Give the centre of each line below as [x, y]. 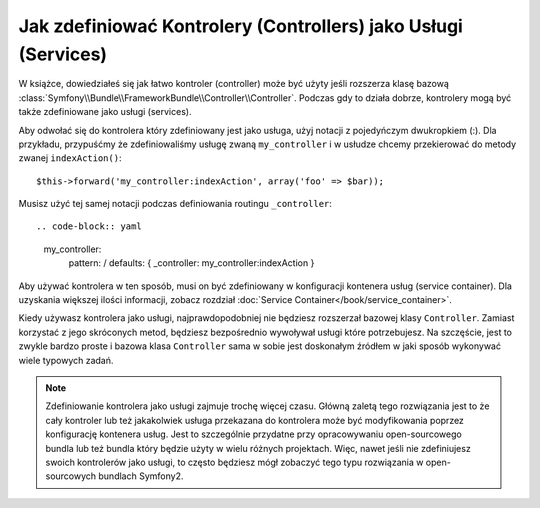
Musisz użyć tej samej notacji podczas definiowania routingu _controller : [175, 204]
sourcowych [71, 476]
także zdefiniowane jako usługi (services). [105, 112]
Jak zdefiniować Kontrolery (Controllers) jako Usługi [241, 26]
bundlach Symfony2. [141, 476]
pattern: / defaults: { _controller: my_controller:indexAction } [191, 263]
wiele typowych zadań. [66, 360]
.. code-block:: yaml [89, 226]
